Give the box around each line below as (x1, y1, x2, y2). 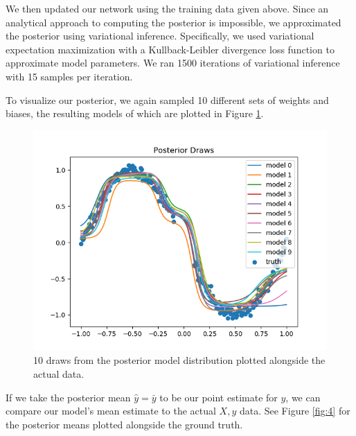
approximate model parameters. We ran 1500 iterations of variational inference (6, 55, 340, 70)
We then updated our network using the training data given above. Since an (6, 1, 329, 15)
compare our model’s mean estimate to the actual (6, 403, 216, 418)
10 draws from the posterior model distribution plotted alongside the (33, 353, 326, 367)
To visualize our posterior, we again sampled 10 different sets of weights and (6, 92, 329, 107)
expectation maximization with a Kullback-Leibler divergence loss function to (6, 42, 335, 56)
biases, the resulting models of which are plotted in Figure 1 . (6, 106, 264, 121)
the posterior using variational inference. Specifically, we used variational (6, 28, 314, 43)
